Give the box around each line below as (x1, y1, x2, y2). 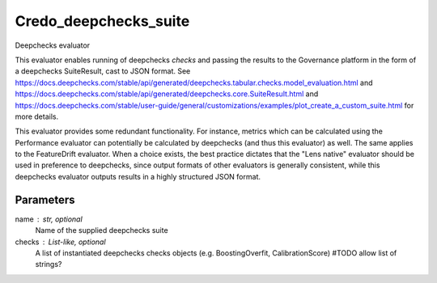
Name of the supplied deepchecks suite (35, 226, 169, 235)
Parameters (15, 192, 75, 206)
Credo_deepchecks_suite (15, 12, 190, 30)
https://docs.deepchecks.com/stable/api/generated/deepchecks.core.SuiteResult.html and (15, 89, 319, 99)
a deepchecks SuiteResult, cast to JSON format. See (15, 66, 191, 76)
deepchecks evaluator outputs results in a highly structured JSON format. (15, 171, 261, 181)
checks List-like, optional (15, 237, 106, 247)
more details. (15, 112, 59, 121)
